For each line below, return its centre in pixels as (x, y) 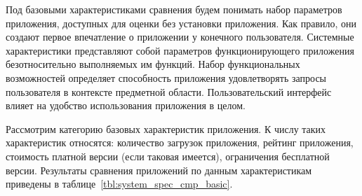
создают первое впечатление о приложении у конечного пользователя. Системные (180, 37)
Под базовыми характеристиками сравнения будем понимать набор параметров (174, 9)
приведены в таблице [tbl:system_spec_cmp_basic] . (119, 184)
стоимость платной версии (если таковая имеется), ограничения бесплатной (168, 156)
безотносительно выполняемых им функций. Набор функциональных (153, 64)
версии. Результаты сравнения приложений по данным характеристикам (159, 170)
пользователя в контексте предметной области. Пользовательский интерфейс (169, 91)
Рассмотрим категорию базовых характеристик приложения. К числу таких (166, 128)
